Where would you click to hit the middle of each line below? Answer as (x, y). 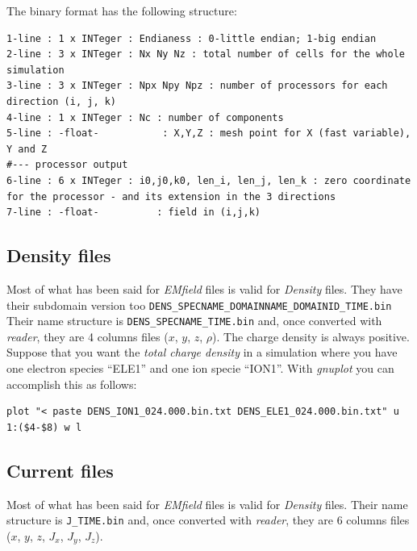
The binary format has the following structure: (122, 10)
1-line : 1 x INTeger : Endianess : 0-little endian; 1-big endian (192, 38)
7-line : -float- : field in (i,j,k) (133, 213)
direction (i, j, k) (62, 101)
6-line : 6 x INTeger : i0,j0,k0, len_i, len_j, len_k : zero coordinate (209, 180)
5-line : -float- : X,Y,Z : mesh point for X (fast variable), (209, 134)
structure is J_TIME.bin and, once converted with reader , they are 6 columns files (208, 520)
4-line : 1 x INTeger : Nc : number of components (145, 117)
